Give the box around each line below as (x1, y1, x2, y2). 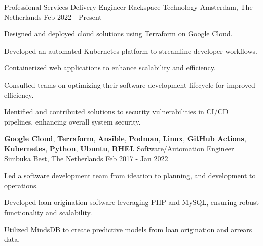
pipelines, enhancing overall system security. (4, 116, 141, 127)
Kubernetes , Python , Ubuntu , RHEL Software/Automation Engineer (4, 143, 234, 153)
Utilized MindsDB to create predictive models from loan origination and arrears (4, 224, 252, 234)
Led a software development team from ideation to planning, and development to (4, 170, 256, 181)
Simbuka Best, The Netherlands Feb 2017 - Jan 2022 (4, 153, 168, 163)
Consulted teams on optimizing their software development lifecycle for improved (4, 79, 255, 90)
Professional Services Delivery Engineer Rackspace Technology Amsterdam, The (4, 2, 253, 12)
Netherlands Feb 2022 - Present (4, 11, 102, 22)
